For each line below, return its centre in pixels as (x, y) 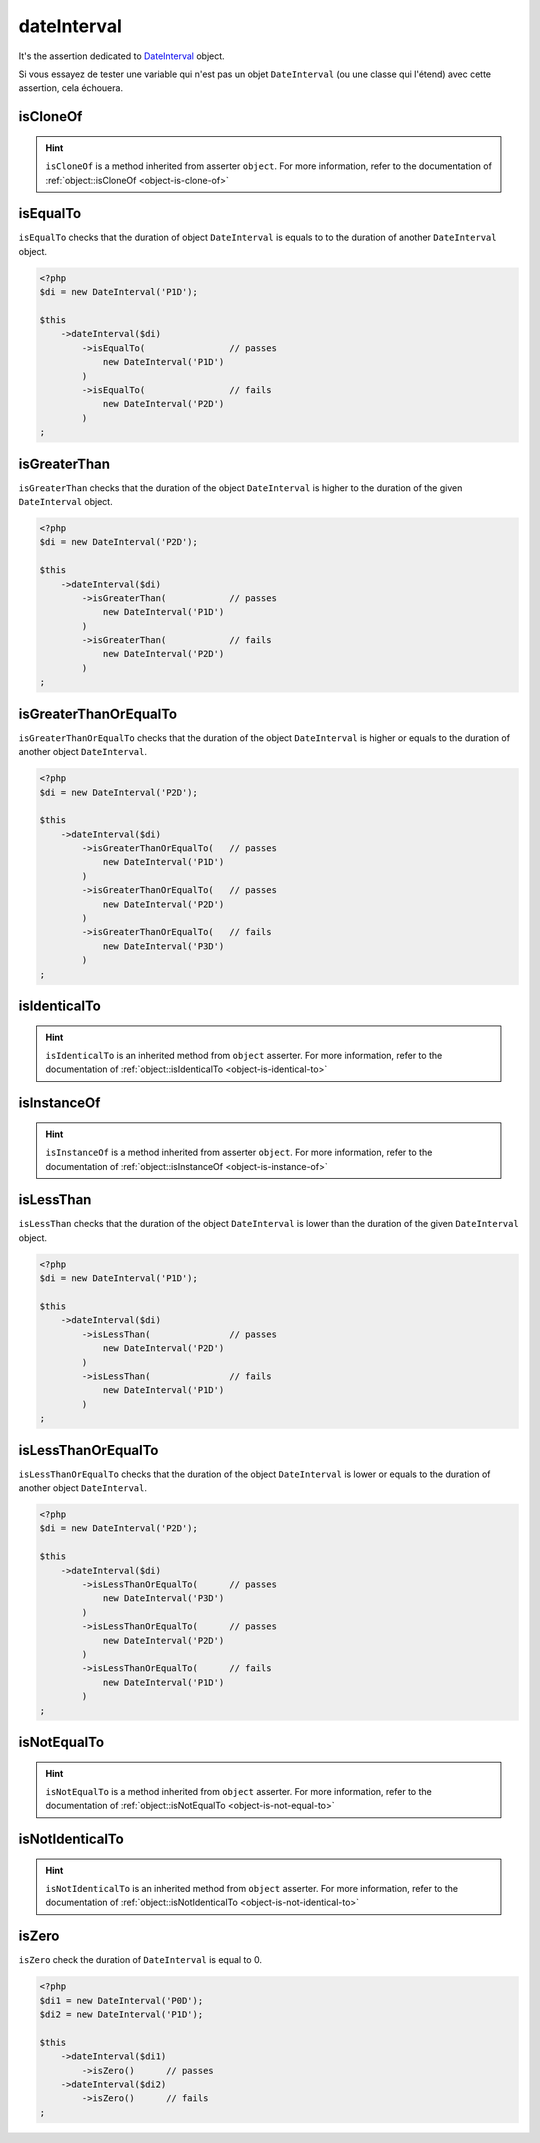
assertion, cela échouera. (71, 88)
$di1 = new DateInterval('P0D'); (121, 2000)
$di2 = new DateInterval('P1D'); (121, 2014)
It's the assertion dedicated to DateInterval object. (121, 56)
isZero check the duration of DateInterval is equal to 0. (140, 1960)
